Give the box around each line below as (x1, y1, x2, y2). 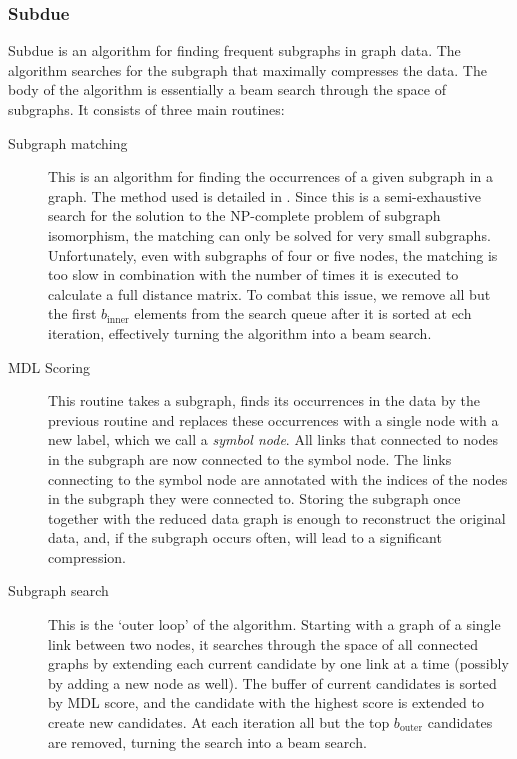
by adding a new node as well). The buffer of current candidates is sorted (48, 672, 497, 693)
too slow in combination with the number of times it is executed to (48, 264, 459, 285)
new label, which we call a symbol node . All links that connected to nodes (48, 429, 498, 450)
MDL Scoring (8, 356, 91, 377)
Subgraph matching (8, 132, 128, 153)
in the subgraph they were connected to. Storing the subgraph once (48, 488, 461, 509)
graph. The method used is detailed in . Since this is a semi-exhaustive (48, 185, 481, 206)
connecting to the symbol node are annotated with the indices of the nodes (48, 468, 508, 489)
